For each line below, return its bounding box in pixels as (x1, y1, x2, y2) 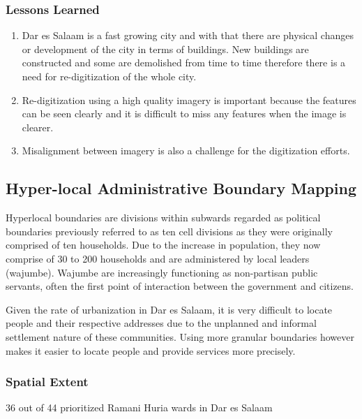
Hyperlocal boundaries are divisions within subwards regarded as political (6, 210, 321, 225)
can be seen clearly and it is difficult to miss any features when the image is (22, 106, 347, 121)
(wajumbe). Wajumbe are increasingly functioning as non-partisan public (6, 265, 318, 279)
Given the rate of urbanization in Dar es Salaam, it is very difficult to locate (6, 302, 333, 316)
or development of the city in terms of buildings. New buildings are (22, 41, 309, 56)
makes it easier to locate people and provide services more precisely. (6, 343, 296, 358)
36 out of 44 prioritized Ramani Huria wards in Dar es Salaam (6, 400, 273, 415)
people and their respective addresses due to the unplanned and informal (6, 316, 317, 330)
